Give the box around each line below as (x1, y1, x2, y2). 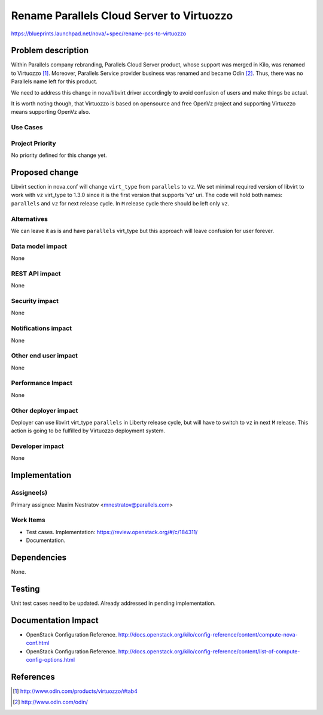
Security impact (11, 296, 59, 305)
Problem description (11, 46, 89, 56)
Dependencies (11, 552, 67, 562)
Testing (11, 584, 40, 594)
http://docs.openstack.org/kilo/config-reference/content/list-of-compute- (118, 647, 300, 655)
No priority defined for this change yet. (11, 152, 107, 159)
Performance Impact (11, 379, 73, 387)
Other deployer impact (11, 406, 78, 414)
